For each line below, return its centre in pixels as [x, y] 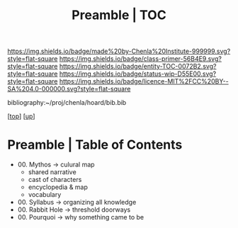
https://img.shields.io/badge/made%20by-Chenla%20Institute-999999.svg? [119, 51]
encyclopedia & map [58, 187]
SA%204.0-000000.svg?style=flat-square [69, 89]
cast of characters [55, 180]
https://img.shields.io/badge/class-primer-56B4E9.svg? [140, 59]
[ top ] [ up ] [21, 116]
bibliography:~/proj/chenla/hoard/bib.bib [67, 103]
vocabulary [45, 195]
